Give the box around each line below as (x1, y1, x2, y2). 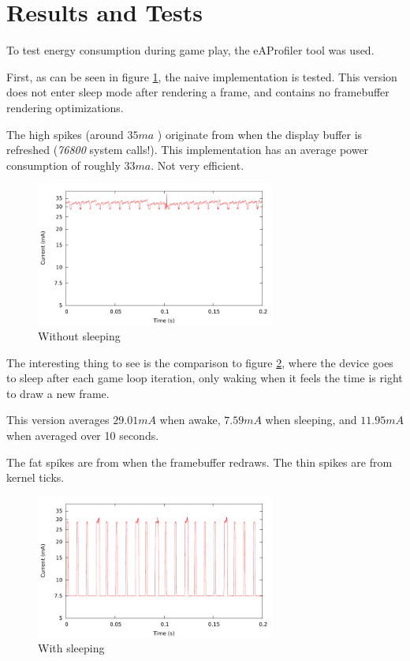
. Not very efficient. (151, 156, 244, 173)
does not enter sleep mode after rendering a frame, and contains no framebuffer (6, 84, 389, 100)
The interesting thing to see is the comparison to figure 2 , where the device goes (6, 354, 393, 370)
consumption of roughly (6, 156, 121, 173)
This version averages (6, 411, 110, 428)
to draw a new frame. (6, 385, 110, 401)
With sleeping (38, 640, 105, 656)
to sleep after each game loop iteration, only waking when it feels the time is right (6, 370, 403, 386)
